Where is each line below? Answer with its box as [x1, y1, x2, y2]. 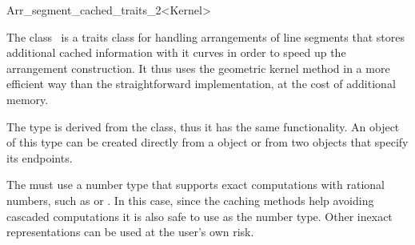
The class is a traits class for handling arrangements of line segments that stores [6, 28, 405, 45]
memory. [6, 90, 49, 107]
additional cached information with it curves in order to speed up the [6, 44, 346, 61]
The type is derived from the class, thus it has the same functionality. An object [6, 118, 400, 135]
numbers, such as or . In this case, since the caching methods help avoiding [6, 191, 374, 208]
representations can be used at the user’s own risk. [6, 223, 254, 240]
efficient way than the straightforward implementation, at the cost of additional [6, 75, 396, 92]
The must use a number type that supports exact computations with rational [6, 176, 385, 193]
